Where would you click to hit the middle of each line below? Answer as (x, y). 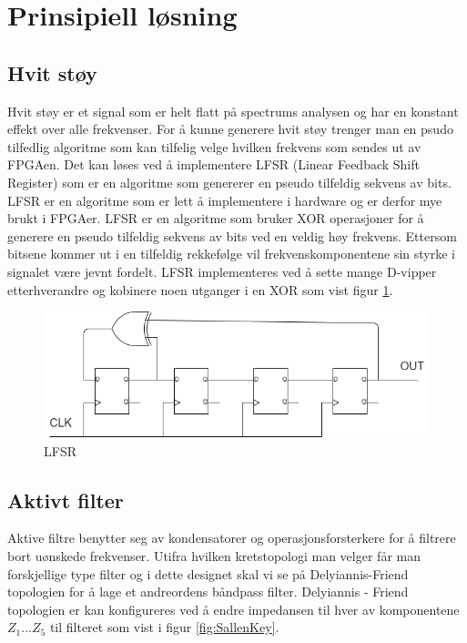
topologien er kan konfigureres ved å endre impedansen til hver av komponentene (233, 609)
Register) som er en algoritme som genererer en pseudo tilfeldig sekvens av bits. (229, 182)
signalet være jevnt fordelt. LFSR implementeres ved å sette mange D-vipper (222, 271)
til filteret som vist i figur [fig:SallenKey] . (164, 627)
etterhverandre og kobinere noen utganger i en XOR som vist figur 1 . (200, 289)
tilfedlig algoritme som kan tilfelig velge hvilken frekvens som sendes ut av (214, 146)
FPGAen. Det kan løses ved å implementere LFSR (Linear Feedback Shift (213, 164)
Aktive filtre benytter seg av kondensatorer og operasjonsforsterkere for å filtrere (232, 538)
